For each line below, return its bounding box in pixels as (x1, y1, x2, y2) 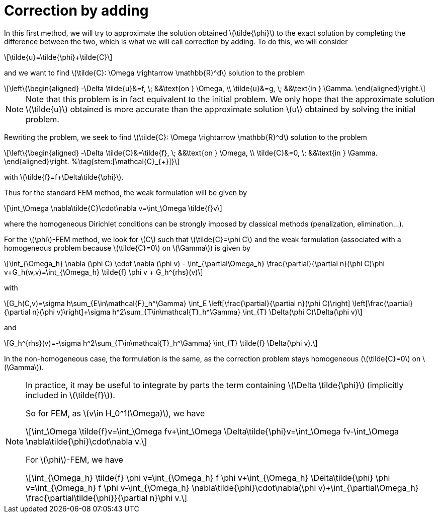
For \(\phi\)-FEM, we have (26, 454, 123, 465)
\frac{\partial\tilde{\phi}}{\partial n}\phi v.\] (26, 492, 188, 503)
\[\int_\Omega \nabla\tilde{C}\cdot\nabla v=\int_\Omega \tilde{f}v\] (4, 203, 222, 212)
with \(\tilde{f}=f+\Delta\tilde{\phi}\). (4, 172, 124, 181)
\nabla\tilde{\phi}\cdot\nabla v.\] (26, 436, 147, 447)
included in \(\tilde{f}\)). (26, 390, 115, 400)
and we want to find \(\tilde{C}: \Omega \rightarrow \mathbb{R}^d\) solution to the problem (4, 68, 305, 77)
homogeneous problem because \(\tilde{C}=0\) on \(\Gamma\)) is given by (4, 243, 250, 252)
